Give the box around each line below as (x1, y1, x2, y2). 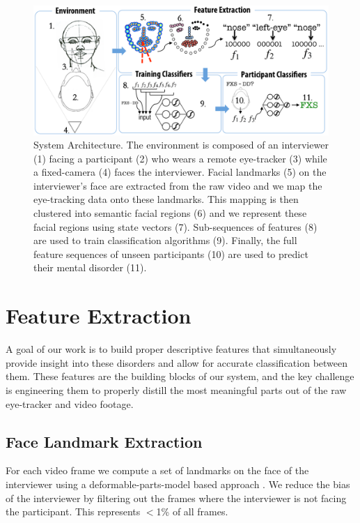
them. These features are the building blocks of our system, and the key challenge (6, 369, 354, 384)
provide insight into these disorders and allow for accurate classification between (6, 355, 348, 370)
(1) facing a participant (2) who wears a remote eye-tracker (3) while (33, 151, 327, 165)
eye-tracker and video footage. (6, 396, 134, 411)
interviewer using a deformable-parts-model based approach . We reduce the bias (6, 476, 350, 491)
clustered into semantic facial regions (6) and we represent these (33, 206, 307, 220)
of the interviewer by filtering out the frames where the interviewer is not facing (6, 490, 347, 505)
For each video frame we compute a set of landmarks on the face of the (6, 463, 309, 478)
